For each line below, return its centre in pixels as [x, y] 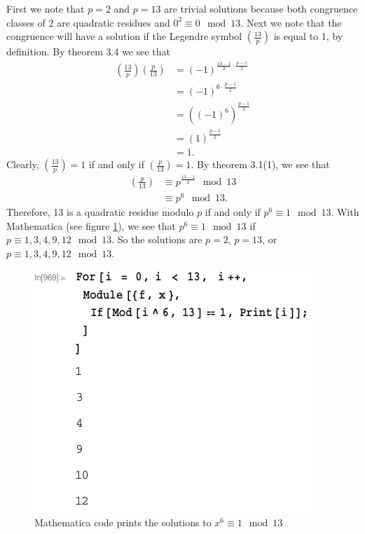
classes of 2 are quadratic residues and [88, 22]
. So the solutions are [157, 239]
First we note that [46, 8]
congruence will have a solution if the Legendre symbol [124, 36]
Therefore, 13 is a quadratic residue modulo [100, 212]
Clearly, [23, 164]
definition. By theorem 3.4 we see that [89, 52]
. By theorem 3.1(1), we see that [260, 164]
